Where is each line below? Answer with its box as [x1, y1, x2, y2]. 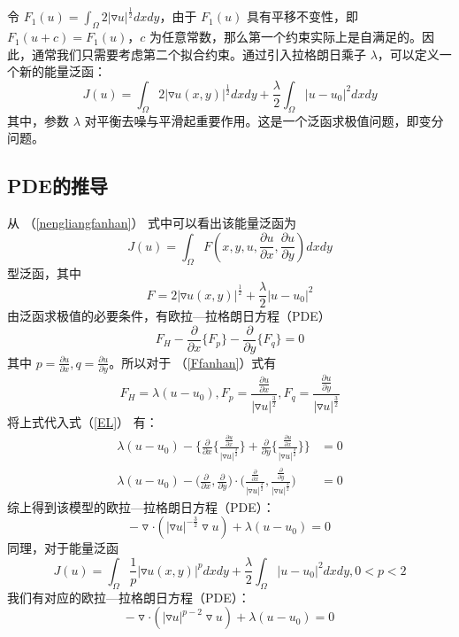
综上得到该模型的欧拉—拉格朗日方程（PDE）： [7, 497, 275, 516]
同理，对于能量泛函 [7, 539, 119, 557]
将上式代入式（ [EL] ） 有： [7, 413, 158, 431]
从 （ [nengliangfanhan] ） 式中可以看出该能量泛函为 [7, 214, 297, 232]
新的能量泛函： [19, 62, 106, 81]
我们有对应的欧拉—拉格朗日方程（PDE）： [7, 587, 250, 606]
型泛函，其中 [7, 263, 81, 282]
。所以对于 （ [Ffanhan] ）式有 [109, 353, 277, 371]
